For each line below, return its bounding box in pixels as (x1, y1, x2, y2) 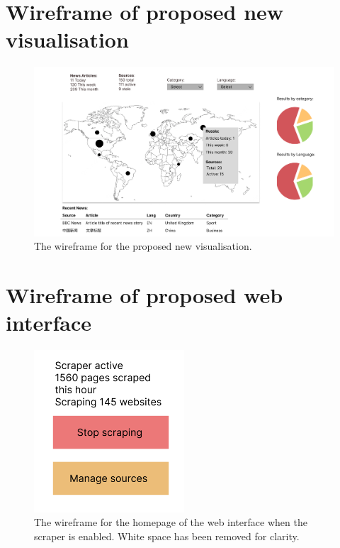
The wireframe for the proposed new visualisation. (34, 239, 252, 253)
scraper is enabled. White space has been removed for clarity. (34, 529, 300, 544)
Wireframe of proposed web (6, 280, 283, 309)
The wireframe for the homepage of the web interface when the (34, 515, 307, 530)
